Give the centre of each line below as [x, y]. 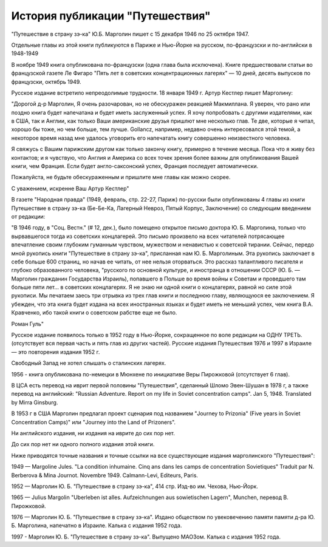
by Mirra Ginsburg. [35, 402]
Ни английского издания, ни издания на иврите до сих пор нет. [93, 433]
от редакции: [28, 216]
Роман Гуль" [27, 324]
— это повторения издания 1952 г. [56, 352]
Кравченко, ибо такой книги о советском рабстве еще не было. [94, 313]
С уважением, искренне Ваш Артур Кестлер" [70, 188]
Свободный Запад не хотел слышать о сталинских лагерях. [89, 363]
